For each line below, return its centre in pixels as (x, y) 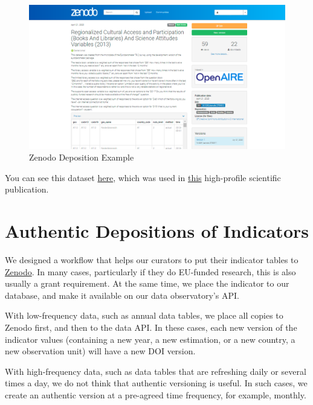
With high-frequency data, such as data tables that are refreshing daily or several (156, 371)
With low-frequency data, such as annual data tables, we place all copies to (144, 315)
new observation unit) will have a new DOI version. (100, 351)
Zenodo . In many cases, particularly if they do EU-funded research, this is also (150, 271)
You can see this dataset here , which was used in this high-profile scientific (143, 177)
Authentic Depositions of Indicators (157, 231)
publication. (27, 189)
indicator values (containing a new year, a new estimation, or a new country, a (150, 339)
